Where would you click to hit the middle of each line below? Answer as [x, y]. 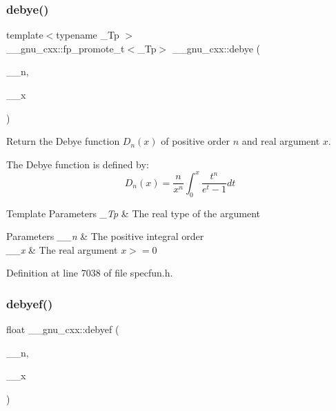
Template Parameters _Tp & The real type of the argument [133, 213]
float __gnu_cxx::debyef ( [63, 329]
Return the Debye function [63, 141]
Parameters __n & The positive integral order [105, 236]
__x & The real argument [62, 249]
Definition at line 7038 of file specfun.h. [90, 273]
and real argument [281, 141]
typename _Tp [88, 35]
